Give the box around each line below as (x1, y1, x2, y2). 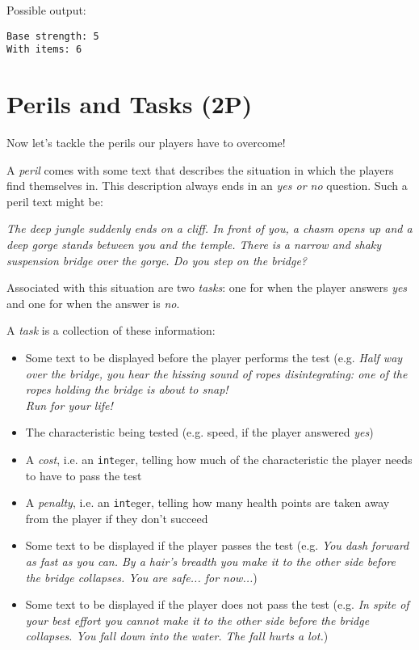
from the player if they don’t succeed (25, 509, 208, 526)
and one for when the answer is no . (6, 294, 180, 311)
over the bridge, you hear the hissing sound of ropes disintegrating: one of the (25, 365, 408, 382)
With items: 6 (6, 44, 82, 56)
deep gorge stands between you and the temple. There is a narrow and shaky (6, 236, 382, 252)
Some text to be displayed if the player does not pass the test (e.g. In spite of (25, 596, 409, 613)
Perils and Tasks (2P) (6, 87, 253, 120)
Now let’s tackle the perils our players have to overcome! (6, 134, 286, 151)
